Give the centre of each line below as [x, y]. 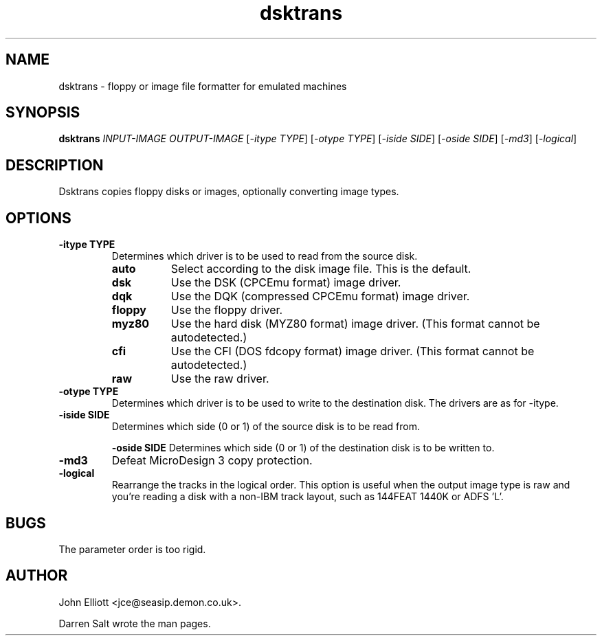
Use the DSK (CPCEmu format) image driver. [286, 283]
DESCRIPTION [55, 165]
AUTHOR [37, 576]
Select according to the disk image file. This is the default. [321, 269]
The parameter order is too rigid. [132, 549]
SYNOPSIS [43, 113]
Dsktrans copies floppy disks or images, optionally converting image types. [229, 192]
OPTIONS [38, 218]
